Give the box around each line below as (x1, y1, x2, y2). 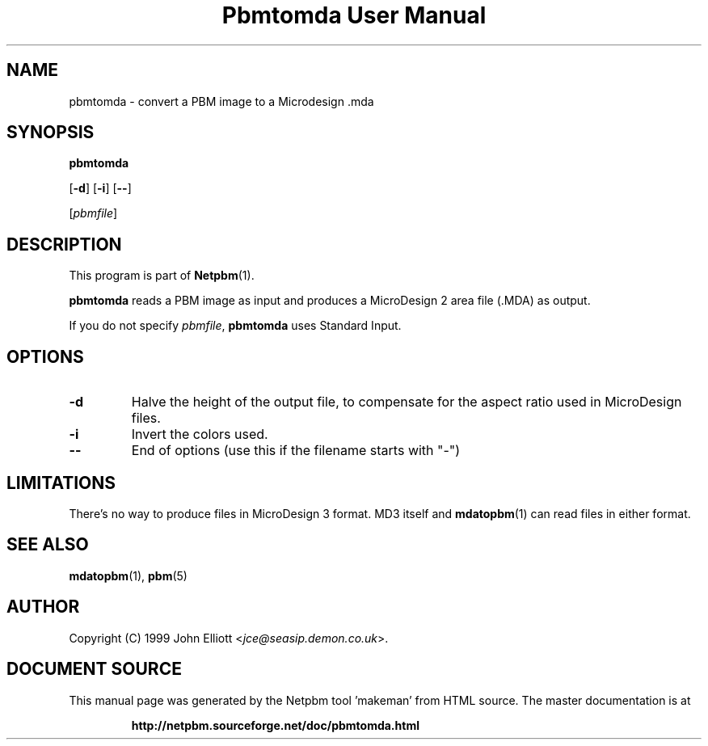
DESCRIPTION (6, 234, 122, 255)
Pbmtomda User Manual (221, 2, 487, 29)
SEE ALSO (6, 534, 89, 555)
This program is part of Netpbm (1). (69, 268, 255, 283)
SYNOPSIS (6, 122, 95, 143)
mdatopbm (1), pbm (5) (69, 568, 188, 583)
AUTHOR (6, 596, 80, 617)
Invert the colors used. (131, 426, 268, 443)
